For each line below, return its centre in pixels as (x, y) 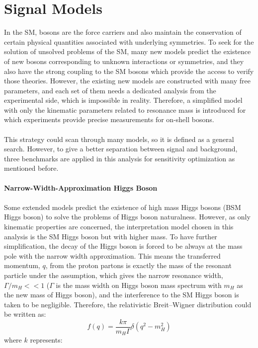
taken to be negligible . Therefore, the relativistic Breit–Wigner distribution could (128, 304)
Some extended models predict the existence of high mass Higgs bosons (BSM (123, 207)
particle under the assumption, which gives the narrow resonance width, (114, 275)
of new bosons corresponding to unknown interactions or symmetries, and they (124, 61)
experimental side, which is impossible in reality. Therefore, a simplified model (123, 100)
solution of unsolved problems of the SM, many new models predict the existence (128, 51)
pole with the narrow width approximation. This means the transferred (112, 255)
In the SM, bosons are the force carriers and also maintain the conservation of (123, 32)
